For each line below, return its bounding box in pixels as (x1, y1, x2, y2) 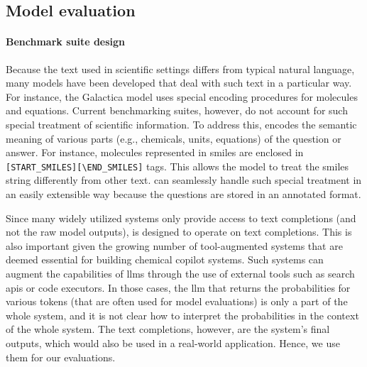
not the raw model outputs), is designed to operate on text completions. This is (6, 224, 352, 239)
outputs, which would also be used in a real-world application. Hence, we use (6, 335, 340, 350)
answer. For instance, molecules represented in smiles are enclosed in (6, 145, 304, 160)
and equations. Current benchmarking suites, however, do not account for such (6, 103, 348, 118)
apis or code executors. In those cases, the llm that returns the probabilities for (6, 280, 351, 295)
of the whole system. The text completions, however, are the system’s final (6, 322, 330, 336)
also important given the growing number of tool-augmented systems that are (6, 238, 343, 253)
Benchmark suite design (6, 34, 126, 49)
